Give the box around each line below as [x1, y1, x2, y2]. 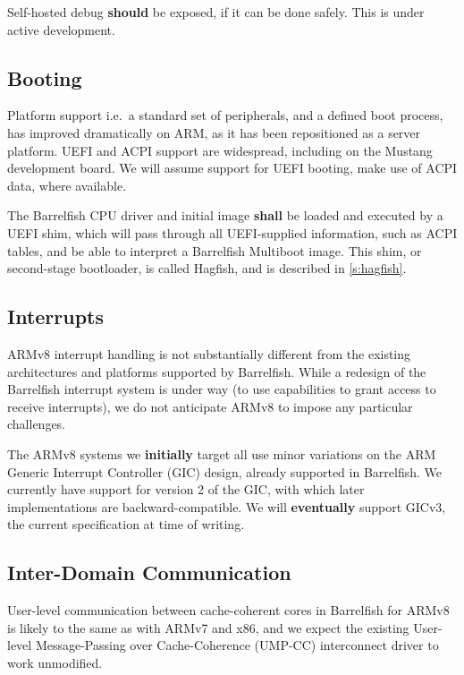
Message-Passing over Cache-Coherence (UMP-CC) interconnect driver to [35, 636, 439, 654]
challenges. [7, 414, 66, 433]
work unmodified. [7, 653, 103, 671]
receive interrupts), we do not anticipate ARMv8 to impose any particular [7, 397, 413, 415]
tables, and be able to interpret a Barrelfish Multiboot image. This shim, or [7, 241, 422, 260]
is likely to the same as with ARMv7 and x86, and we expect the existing [7, 618, 409, 637]
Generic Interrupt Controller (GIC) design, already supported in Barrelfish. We [7, 462, 442, 481]
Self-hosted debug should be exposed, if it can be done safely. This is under [7, 3, 425, 21]
